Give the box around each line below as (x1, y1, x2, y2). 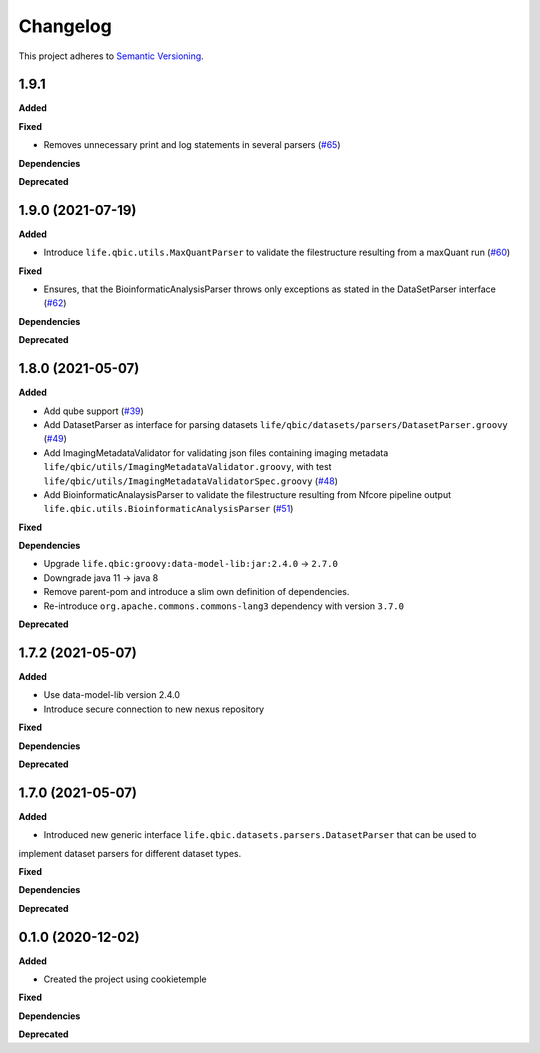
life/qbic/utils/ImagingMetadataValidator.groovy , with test (43, 461, 332, 473)
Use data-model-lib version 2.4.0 (43, 689, 180, 701)
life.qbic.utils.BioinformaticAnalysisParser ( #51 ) (43, 503, 294, 515)
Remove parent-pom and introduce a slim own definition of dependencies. (43, 586, 350, 598)
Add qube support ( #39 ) (43, 405, 144, 417)
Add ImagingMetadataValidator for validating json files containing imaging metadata (43, 446, 389, 459)
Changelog (18, 15, 112, 37)
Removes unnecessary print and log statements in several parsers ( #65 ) (43, 139, 341, 151)
